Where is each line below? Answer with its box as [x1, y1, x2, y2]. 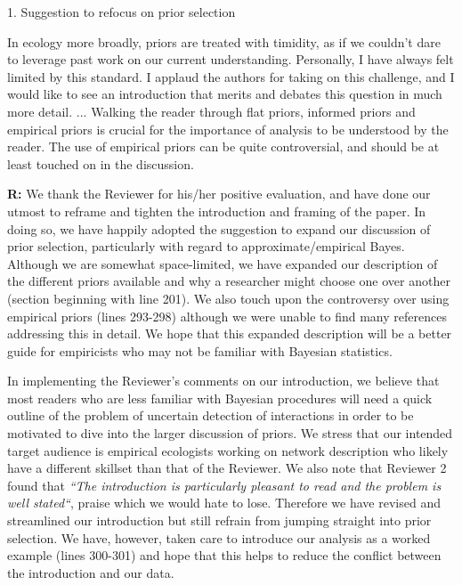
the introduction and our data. [7, 563, 174, 581]
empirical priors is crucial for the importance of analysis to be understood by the [7, 119, 449, 138]
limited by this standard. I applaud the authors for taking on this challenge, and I [7, 67, 455, 85]
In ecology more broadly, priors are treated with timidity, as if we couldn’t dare [7, 32, 441, 51]
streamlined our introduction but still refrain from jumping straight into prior [7, 511, 432, 530]
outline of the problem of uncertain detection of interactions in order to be [7, 406, 414, 425]
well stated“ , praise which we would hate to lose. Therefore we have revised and [7, 493, 441, 512]
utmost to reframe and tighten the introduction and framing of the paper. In [7, 201, 426, 220]
